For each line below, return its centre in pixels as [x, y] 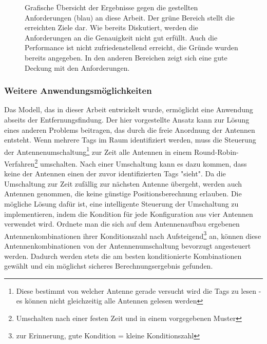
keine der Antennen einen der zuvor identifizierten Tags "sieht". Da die [115, 174]
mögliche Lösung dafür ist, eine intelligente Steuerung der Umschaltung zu [121, 204]
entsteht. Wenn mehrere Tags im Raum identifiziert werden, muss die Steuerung [130, 140]
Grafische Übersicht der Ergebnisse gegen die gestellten [111, 7]
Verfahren [20, 163]
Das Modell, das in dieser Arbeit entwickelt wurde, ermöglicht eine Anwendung [129, 109]
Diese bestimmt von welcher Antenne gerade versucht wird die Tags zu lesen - [139, 290]
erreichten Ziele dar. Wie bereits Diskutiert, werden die [111, 27]
